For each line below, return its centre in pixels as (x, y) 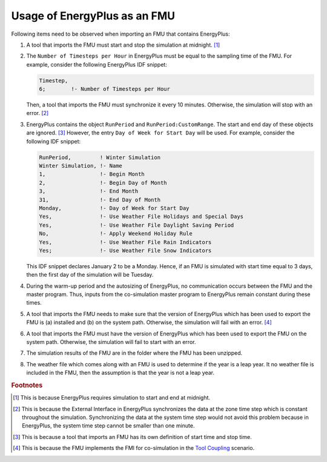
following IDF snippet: (54, 141)
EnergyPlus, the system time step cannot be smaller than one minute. (108, 426)
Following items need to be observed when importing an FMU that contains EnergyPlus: (121, 34)
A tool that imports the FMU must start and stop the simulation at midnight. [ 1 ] (123, 45)
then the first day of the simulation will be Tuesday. (90, 275)
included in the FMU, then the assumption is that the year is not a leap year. (121, 373)
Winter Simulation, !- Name (81, 166)
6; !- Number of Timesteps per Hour (105, 89)
